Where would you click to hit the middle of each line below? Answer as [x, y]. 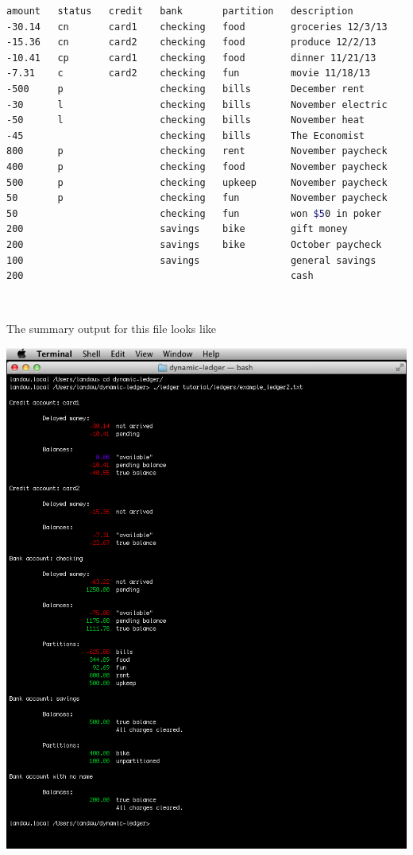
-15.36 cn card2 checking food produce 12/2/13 [191, 43]
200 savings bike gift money [177, 229]
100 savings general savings [191, 260]
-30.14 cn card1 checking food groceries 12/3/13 [197, 27]
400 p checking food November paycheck [197, 166]
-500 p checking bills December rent [186, 89]
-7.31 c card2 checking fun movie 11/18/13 [189, 74]
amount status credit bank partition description [180, 11]
